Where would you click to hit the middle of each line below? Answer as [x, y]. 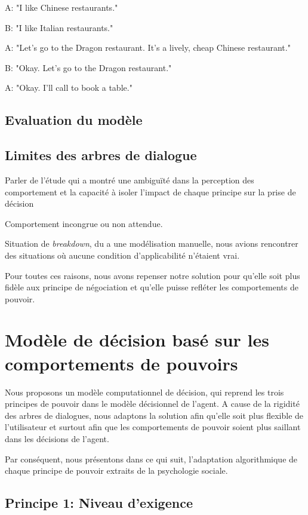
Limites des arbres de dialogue [101, 155]
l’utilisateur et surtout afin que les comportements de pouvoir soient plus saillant [153, 427]
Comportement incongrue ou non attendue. [84, 223]
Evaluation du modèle [74, 120]
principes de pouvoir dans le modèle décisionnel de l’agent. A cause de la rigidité [152, 404]
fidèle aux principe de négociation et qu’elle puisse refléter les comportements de [152, 287]
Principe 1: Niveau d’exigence [99, 503]
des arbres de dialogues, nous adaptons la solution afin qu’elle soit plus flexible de [154, 415]
